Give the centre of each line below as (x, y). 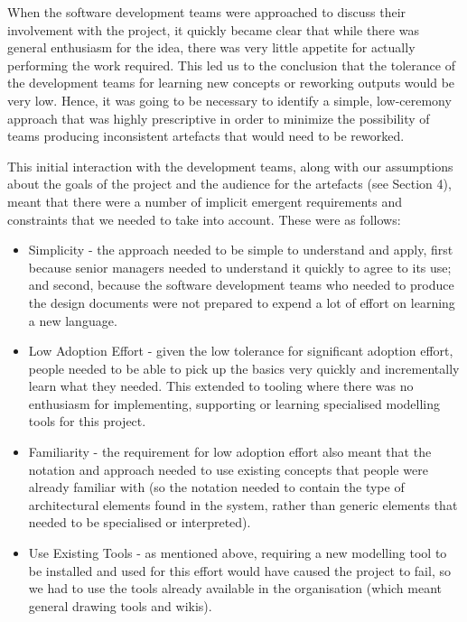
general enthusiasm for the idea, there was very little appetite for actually (211, 47)
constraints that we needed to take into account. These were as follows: (204, 219)
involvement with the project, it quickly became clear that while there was (213, 29)
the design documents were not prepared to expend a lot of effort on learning (242, 302)
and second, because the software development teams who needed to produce (241, 285)
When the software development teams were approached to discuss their (207, 12)
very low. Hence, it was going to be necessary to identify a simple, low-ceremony (229, 100)
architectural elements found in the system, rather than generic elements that (243, 504)
